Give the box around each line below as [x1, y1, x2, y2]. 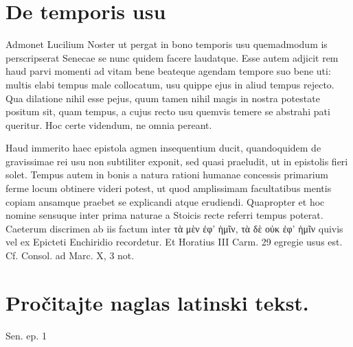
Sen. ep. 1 [5, 328, 47, 342]
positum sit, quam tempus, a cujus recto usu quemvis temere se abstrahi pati [5, 104, 330, 119]
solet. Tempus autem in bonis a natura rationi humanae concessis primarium [5, 167, 329, 182]
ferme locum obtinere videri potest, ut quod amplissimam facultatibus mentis [5, 181, 332, 195]
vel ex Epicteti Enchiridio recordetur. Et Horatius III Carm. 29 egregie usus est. [5, 235, 343, 249]
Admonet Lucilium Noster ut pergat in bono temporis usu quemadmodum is [5, 37, 328, 51]
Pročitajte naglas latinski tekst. [5, 288, 309, 316]
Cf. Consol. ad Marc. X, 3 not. [5, 248, 135, 263]
